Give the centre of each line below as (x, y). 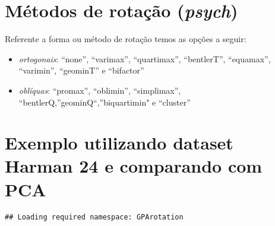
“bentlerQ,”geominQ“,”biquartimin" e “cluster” (105, 102)
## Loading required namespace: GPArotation (94, 217)
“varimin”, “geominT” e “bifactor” (81, 70)
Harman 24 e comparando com (134, 166)
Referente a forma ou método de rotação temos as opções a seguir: (126, 39)
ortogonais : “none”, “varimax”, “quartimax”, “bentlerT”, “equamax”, (145, 58)
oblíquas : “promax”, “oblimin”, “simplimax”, (100, 90)
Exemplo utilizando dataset (119, 143)
